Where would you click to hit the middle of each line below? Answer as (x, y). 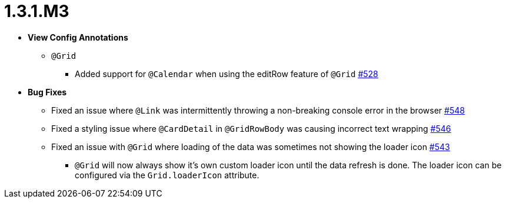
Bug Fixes (47, 92)
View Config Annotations (78, 37)
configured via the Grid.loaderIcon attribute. (167, 175)
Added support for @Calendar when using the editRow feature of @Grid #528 (227, 74)
